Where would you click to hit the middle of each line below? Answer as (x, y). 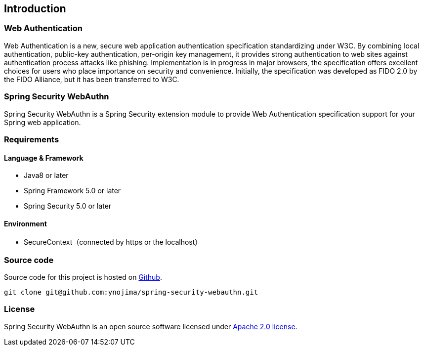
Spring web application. (42, 122)
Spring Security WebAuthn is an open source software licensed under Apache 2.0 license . (151, 326)
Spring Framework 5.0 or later (72, 191)
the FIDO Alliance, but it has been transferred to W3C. (92, 79)
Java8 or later (46, 175)
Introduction (35, 9)
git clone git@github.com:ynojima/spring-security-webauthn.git (131, 292)
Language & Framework (44, 158)
